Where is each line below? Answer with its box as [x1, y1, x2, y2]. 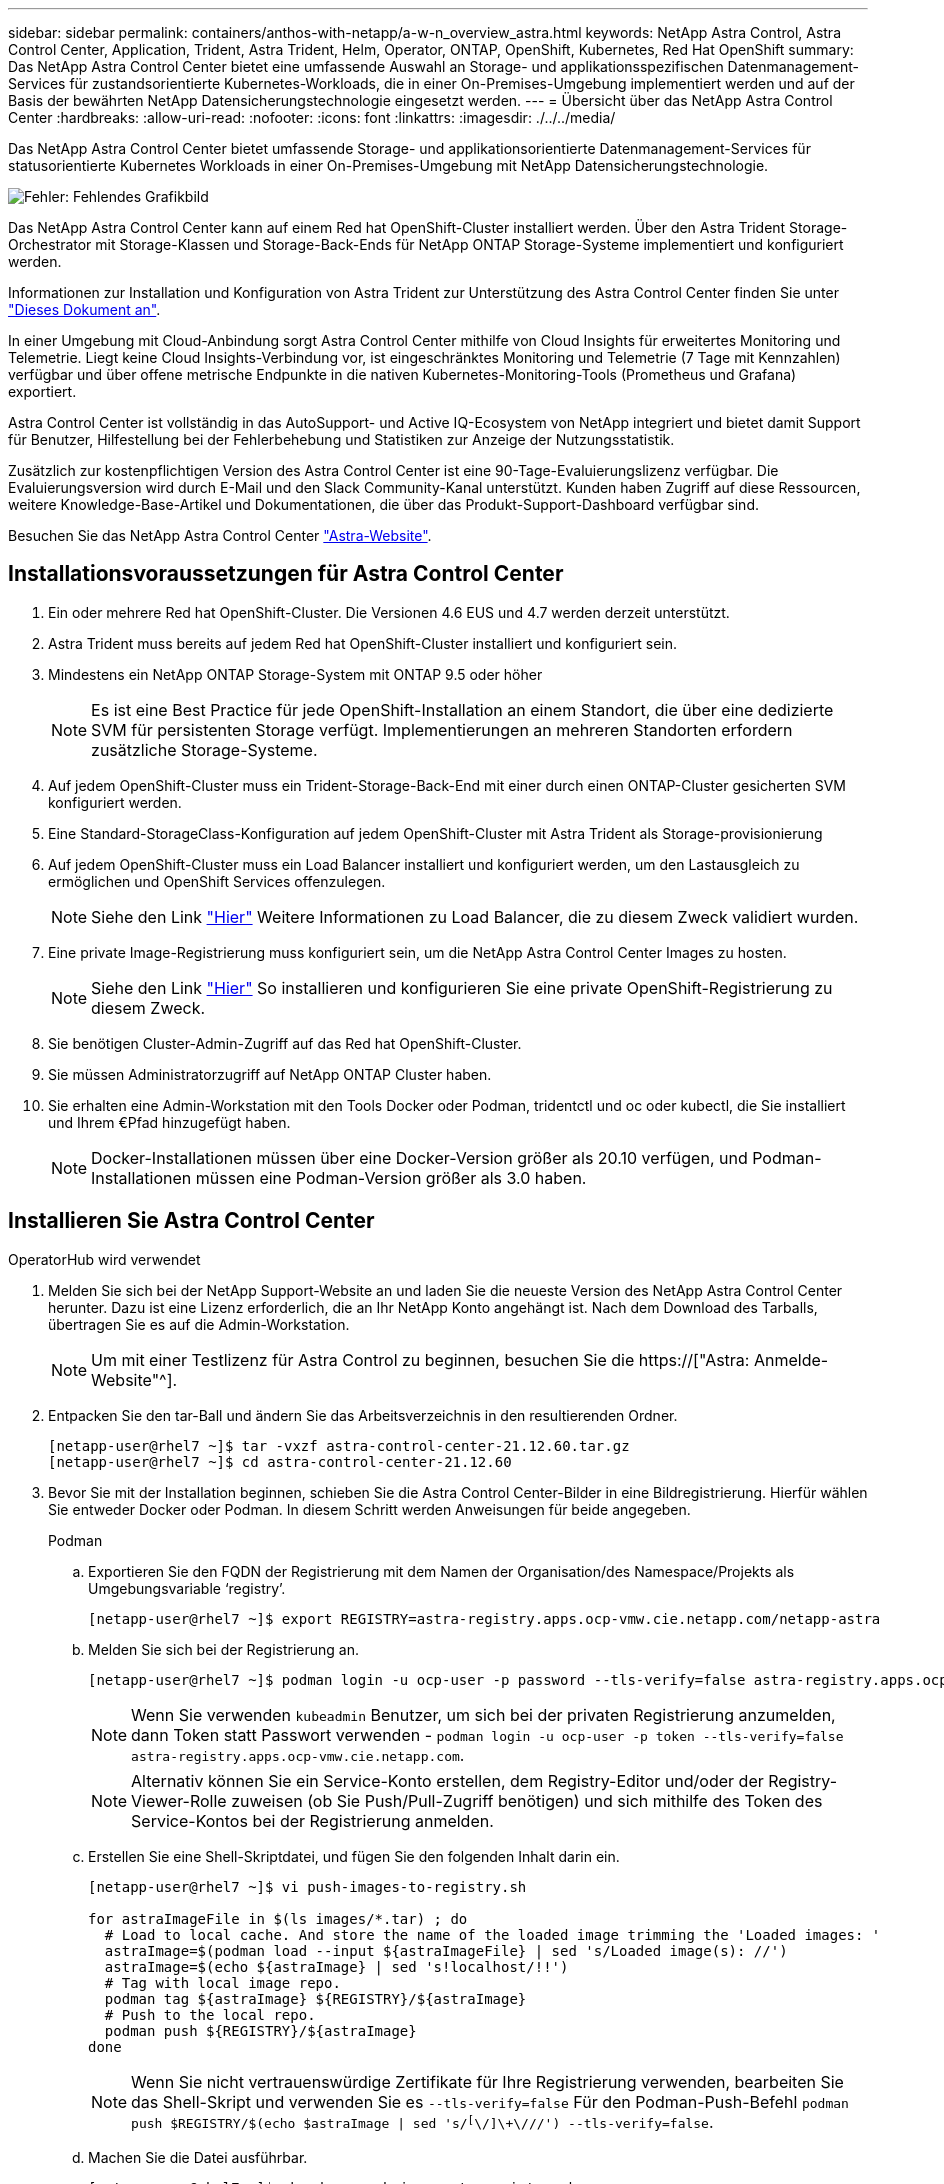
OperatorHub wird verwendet [8, 1250, 201, 1268]
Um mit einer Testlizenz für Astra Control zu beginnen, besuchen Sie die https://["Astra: [91, 1349, 750, 1370]
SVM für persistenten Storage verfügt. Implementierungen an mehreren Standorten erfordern [91, 719, 793, 740]
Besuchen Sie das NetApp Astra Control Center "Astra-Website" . [8, 527, 432, 544]
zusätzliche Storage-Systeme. [91, 739, 318, 760]
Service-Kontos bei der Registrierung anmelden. [131, 1810, 494, 1831]
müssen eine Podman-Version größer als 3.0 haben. [195, 1167, 587, 1188]
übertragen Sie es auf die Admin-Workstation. [48, 1315, 350, 1333]
